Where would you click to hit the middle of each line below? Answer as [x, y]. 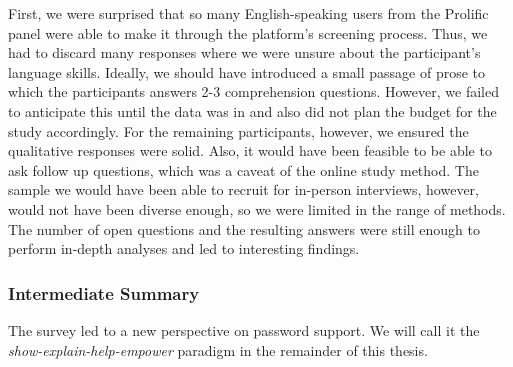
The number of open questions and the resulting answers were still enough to [244, 228]
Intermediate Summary [104, 292]
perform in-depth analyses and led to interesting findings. [184, 248]
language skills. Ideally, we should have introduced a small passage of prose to [246, 71]
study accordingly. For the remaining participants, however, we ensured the [238, 130]
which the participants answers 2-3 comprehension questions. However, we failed [253, 91]
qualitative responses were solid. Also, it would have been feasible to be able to [250, 150]
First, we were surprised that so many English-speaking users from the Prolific [248, 13]
